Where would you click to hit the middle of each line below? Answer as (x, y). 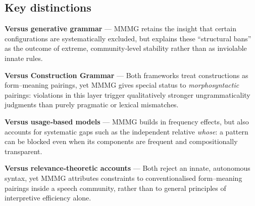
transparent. (23, 151)
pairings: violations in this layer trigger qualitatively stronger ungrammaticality (127, 94)
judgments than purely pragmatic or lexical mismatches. (92, 105)
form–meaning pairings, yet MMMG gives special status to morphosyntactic (122, 85)
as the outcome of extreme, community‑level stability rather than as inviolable (126, 48)
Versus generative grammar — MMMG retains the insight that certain (120, 28)
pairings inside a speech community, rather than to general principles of (115, 188)
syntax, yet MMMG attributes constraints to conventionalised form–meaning (123, 178)
